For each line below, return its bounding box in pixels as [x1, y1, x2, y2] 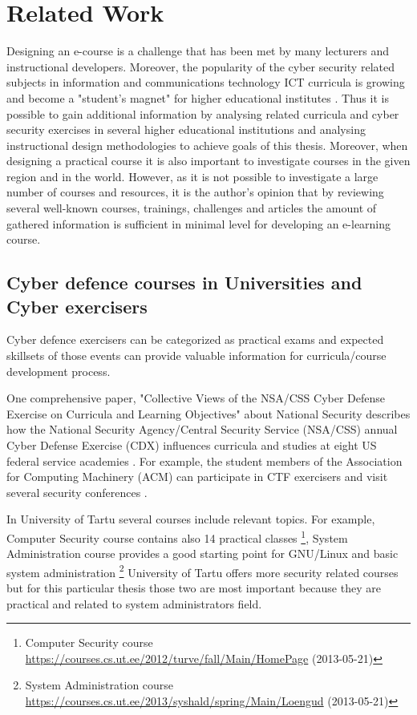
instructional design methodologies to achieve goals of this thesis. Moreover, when [6, 136, 408, 153]
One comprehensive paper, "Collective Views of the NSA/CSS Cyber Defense [6, 390, 386, 406]
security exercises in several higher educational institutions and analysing [6, 121, 366, 138]
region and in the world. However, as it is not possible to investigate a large [6, 168, 379, 184]
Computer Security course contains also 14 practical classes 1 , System [6, 527, 348, 546]
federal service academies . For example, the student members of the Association [6, 452, 403, 469]
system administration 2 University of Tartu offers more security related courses [6, 561, 399, 580]
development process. [6, 362, 111, 379]
